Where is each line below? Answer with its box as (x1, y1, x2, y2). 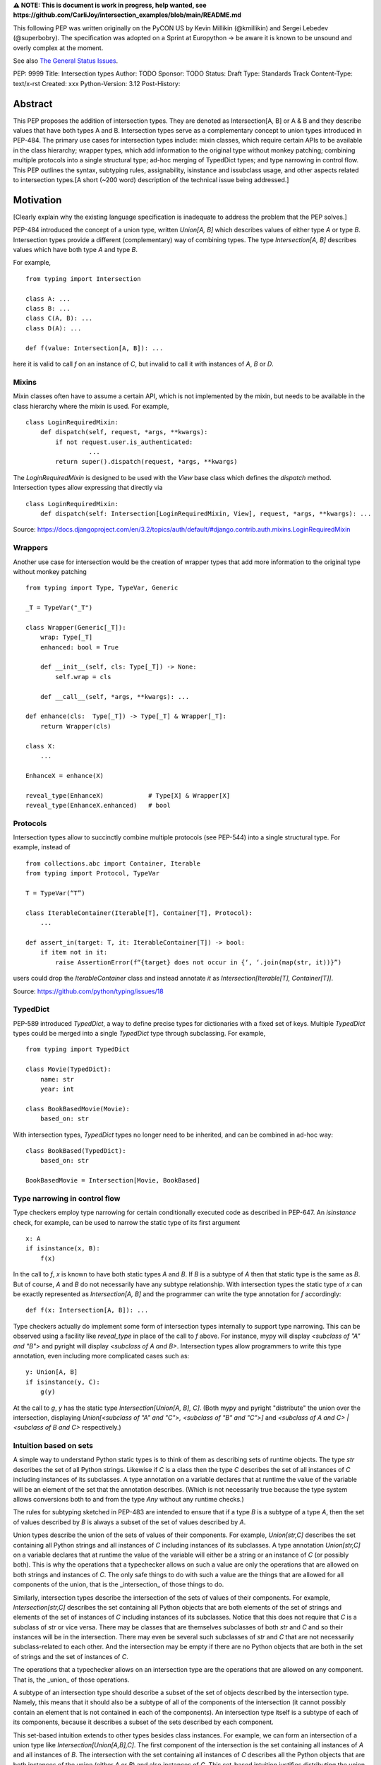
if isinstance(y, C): (25, 1377, 100, 1386)
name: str (40, 1075, 74, 1083)
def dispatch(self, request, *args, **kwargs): (40, 428, 208, 436)
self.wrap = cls (55, 673, 111, 681)
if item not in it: (40, 948, 108, 957)
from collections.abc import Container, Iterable (25, 859, 201, 868)
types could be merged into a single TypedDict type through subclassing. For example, (13, 1029, 266, 1038)
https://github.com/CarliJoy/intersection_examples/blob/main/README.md (13, 11, 241, 19)
